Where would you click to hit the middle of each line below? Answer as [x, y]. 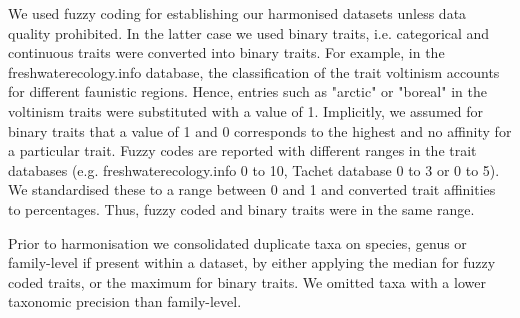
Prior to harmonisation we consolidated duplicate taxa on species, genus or [237, 242]
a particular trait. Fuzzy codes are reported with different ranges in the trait [242, 150]
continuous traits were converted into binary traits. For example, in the [226, 52]
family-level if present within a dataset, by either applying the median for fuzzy [252, 262]
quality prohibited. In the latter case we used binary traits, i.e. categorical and [249, 32]
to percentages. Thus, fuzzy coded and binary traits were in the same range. [241, 208]
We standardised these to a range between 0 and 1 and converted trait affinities [252, 189]
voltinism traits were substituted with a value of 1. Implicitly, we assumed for [246, 110]
